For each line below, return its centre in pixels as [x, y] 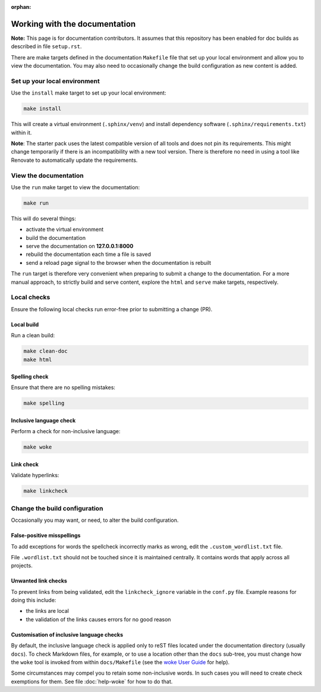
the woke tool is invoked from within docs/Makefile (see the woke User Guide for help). [120, 662]
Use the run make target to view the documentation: [75, 187]
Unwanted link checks [39, 581]
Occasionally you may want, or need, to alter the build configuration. [95, 520]
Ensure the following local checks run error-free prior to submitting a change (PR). [112, 309]
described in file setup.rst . [46, 46]
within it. [21, 132]
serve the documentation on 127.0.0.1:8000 [80, 246]
